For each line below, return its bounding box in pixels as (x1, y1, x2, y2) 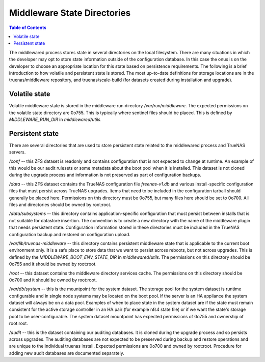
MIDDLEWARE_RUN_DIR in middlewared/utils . (9, 116, 102, 122)
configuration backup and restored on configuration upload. (9, 231, 131, 237)
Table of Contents (9, 25, 47, 30)
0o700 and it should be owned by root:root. (9, 277, 97, 283)
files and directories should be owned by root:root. (9, 202, 111, 208)
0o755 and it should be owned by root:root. (9, 261, 97, 267)
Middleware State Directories (9, 7, 131, 18)
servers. (9, 149, 26, 155)
